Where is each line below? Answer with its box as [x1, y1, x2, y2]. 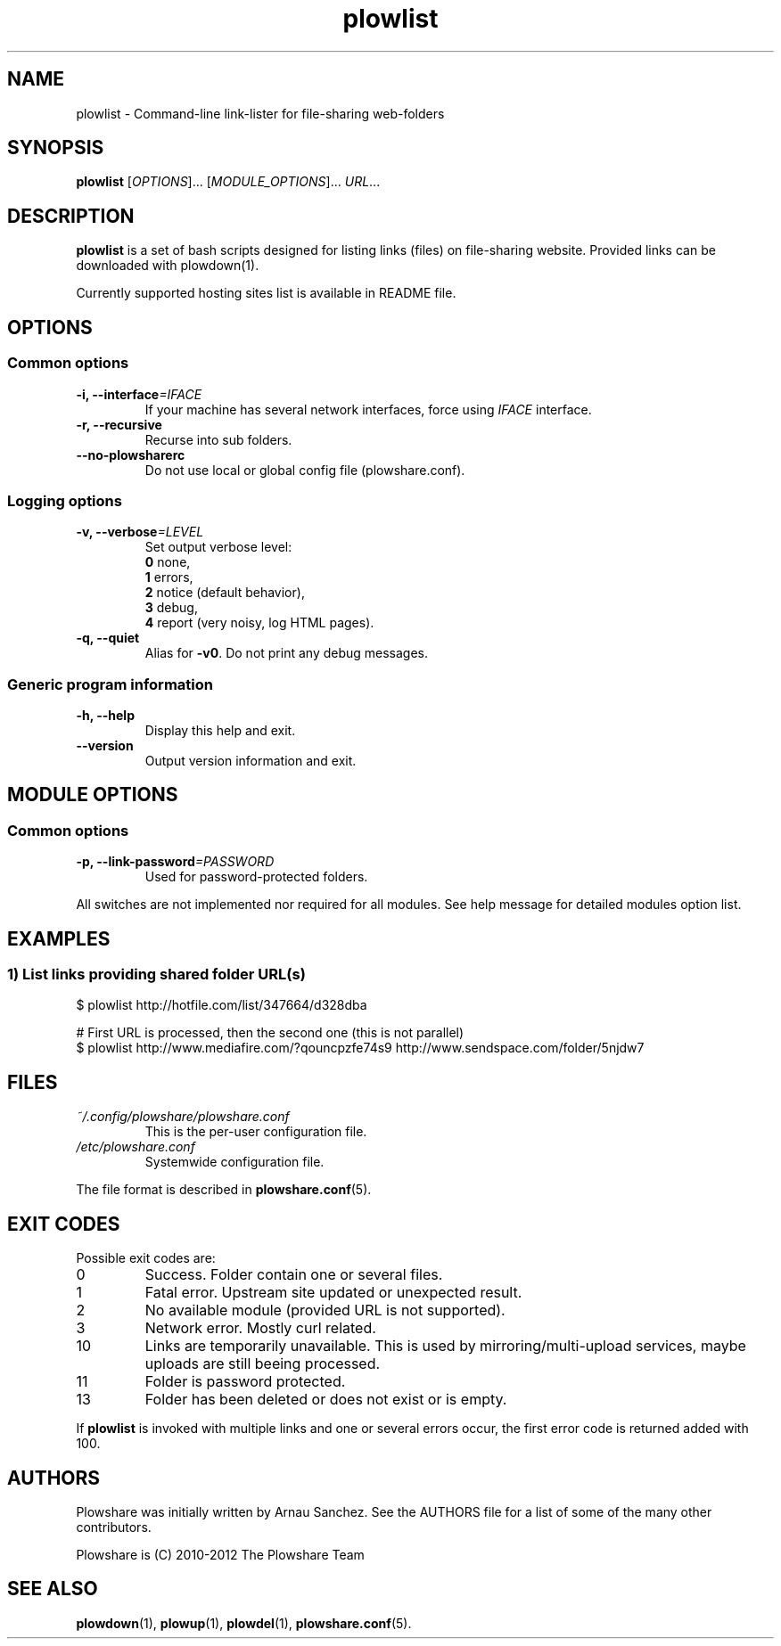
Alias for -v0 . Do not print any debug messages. [144, 645, 429, 661]
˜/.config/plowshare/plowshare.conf [76, 1109, 290, 1125]
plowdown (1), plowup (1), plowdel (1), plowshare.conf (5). [76, 1615, 412, 1631]
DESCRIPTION [7, 204, 135, 227]
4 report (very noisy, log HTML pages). [144, 615, 374, 631]
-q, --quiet [76, 630, 140, 646]
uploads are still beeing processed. [144, 1355, 381, 1373]
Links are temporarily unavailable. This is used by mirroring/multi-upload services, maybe [144, 1337, 746, 1355]
